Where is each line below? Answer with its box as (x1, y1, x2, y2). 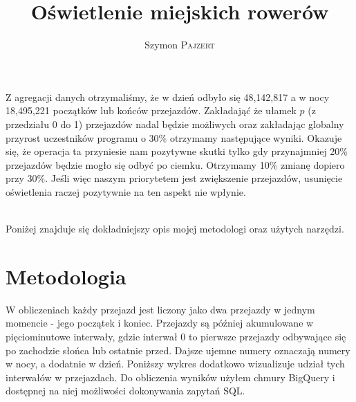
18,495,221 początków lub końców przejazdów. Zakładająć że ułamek (6, 103, 297, 118)
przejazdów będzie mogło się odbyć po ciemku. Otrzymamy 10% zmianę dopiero (6, 157, 345, 172)
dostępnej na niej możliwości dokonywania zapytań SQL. (6, 383, 245, 398)
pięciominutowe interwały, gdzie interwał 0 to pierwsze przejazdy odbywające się (6, 329, 346, 343)
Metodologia (6, 262, 127, 290)
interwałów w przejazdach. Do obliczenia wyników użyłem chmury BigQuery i (6, 369, 335, 384)
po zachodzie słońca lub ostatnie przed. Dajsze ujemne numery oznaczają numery (6, 342, 350, 357)
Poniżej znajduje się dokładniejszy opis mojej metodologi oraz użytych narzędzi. (6, 221, 344, 236)
